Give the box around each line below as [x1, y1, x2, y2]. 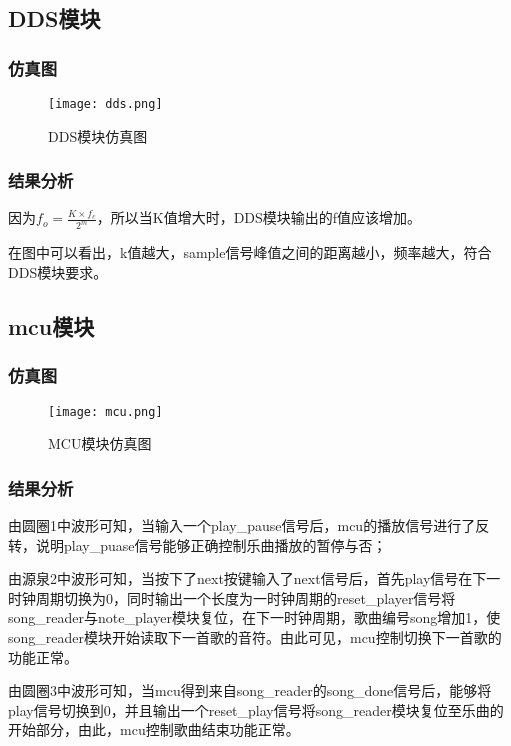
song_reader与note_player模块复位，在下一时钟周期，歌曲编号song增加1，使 [8, 607, 501, 628]
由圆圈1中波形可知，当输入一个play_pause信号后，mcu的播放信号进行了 [8, 515, 476, 535]
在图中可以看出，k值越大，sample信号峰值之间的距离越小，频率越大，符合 [8, 242, 492, 263]
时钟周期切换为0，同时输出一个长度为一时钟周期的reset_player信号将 [8, 587, 456, 608]
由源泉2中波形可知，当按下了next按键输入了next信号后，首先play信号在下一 [8, 568, 501, 589]
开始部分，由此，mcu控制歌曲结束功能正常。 [8, 719, 300, 740]
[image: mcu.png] [48, 404, 163, 419]
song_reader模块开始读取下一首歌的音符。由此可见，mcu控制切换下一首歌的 [8, 626, 502, 647]
